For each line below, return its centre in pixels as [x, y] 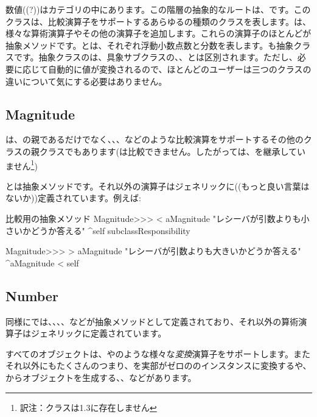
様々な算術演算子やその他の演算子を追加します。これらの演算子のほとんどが [158, 33]
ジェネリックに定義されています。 [99, 333]
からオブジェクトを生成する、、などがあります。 [101, 377]
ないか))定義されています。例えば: [73, 198]
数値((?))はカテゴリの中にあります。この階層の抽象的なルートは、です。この [158, 9]
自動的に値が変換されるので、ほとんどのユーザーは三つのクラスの [179, 69]
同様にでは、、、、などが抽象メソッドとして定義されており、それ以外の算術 [152, 321]
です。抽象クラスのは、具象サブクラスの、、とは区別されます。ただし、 [155, 57]
